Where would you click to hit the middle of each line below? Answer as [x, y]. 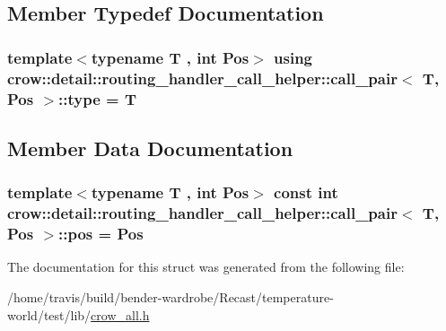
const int [306, 192]
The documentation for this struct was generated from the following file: [206, 267]
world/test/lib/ [49, 314]
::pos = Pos [101, 234]
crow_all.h [120, 314]
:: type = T [98, 98]
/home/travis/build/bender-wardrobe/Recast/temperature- [171, 296]
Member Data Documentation [150, 148]
